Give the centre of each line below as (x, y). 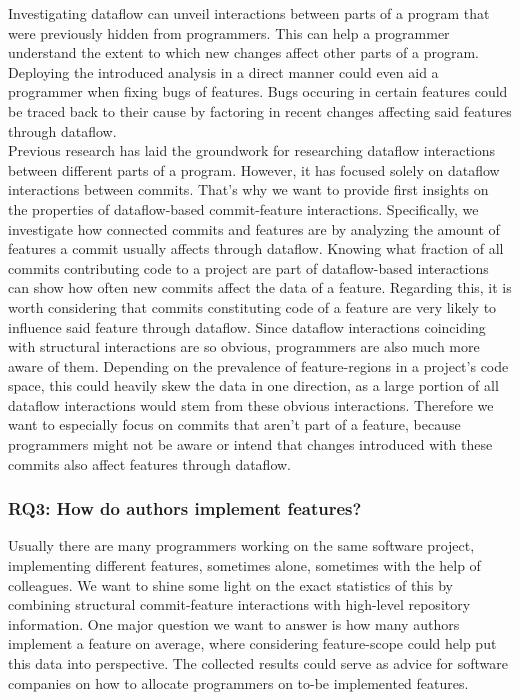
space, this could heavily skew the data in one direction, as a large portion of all (253, 385)
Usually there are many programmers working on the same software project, (241, 545)
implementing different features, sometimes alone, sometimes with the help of (244, 565)
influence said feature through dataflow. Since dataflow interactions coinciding (247, 326)
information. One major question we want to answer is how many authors (234, 623)
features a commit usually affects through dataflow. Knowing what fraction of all (256, 248)
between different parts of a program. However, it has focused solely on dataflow (254, 169)
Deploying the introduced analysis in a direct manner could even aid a (223, 71)
